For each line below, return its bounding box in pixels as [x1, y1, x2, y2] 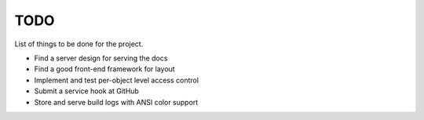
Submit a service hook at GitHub [34, 86, 139, 96]
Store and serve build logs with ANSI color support [34, 97, 199, 107]
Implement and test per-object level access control [34, 75, 199, 85]
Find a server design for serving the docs [34, 53, 168, 63]
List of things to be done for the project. [14, 39, 144, 49]
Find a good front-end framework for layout [34, 64, 176, 74]
